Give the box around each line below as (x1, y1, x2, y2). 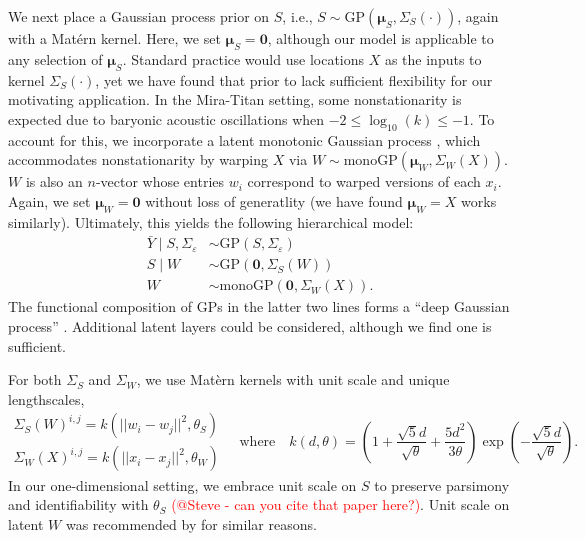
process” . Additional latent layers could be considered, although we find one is (8, 316, 492, 337)
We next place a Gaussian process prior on (8, 6, 270, 26)
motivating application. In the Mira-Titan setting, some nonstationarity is (8, 89, 462, 110)
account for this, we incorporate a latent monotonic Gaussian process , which (8, 129, 481, 150)
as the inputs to (384, 48, 482, 69)
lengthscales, (8, 388, 85, 409)
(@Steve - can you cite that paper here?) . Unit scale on (171, 494, 510, 515)
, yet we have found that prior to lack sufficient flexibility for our (95, 69, 493, 90)
